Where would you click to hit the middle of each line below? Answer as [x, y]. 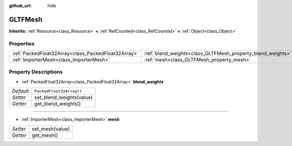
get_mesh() [45, 135]
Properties [22, 44]
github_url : [20, 6]
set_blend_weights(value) [64, 97]
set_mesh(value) [51, 129]
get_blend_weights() [58, 104]
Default [20, 91]
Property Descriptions [36, 72]
